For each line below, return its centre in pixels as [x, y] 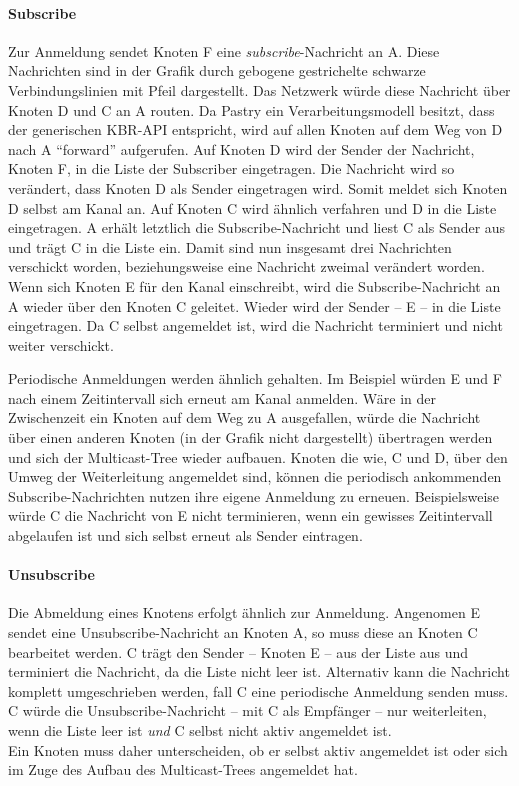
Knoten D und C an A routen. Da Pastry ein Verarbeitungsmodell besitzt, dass [251, 109]
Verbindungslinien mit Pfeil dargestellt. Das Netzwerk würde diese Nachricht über [259, 89]
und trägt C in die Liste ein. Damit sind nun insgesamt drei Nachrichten [230, 246]
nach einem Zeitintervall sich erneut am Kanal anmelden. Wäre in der [222, 397]
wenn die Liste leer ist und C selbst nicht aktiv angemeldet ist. [200, 730]
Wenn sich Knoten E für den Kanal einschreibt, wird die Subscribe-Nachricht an [254, 285]
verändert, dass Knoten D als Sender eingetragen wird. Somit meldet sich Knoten [258, 187]
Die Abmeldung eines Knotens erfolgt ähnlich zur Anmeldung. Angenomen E [244, 612]
